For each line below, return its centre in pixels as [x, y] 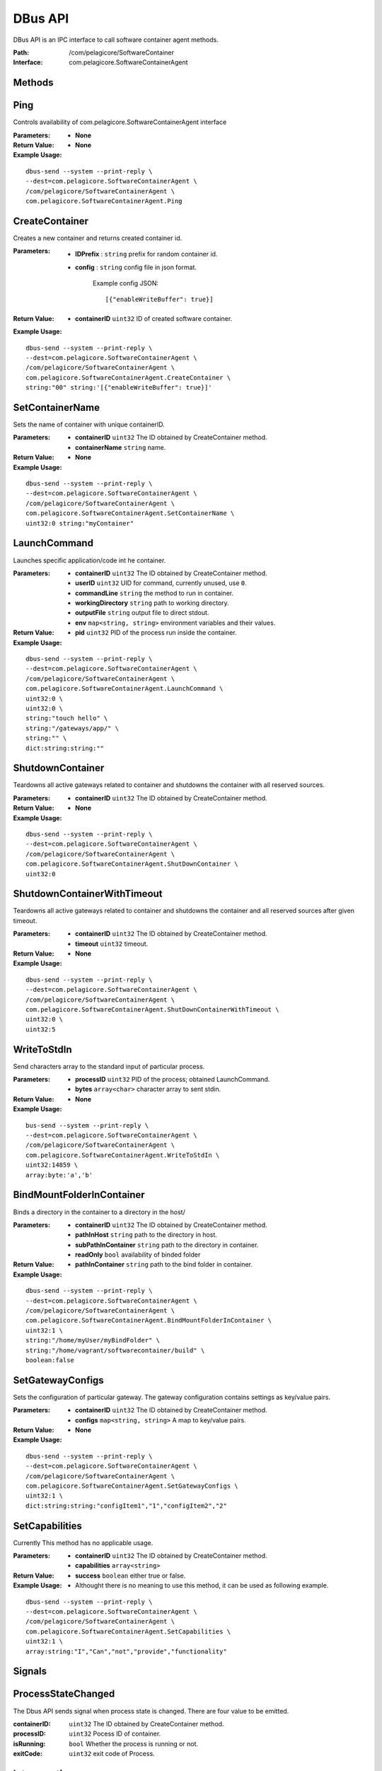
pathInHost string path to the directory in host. [146, 1235]
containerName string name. [121, 447]
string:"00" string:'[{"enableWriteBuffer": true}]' [119, 387]
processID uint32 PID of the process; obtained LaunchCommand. [173, 1080]
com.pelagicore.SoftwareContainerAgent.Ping [104, 201]
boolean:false [50, 1360]
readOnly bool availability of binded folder [138, 1255]
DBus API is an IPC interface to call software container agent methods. [116, 40]
